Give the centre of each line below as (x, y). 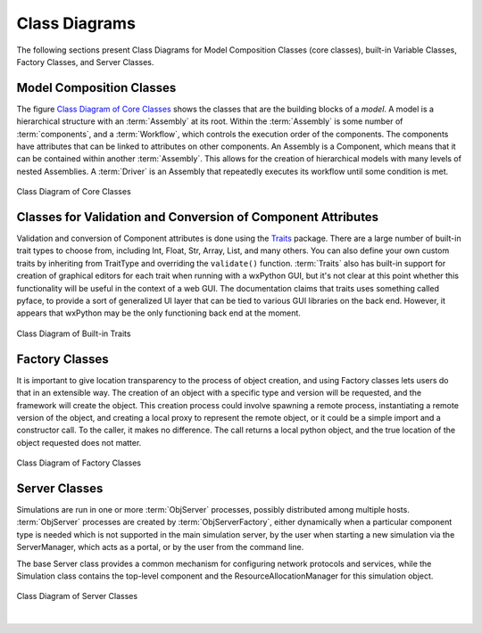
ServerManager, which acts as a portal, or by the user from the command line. (160, 547)
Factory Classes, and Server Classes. (85, 62)
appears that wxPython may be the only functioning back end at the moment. (158, 313)
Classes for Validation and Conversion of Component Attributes (198, 217)
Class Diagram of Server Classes (77, 596)
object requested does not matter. (79, 442)
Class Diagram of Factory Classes (79, 463)
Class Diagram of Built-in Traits (74, 333)
